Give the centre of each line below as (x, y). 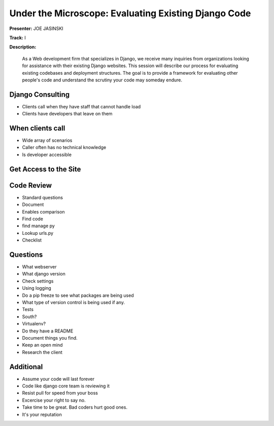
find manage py (39, 226)
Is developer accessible (47, 155)
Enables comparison (44, 211)
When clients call (37, 128)
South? (29, 316)
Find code (32, 219)
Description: (23, 47)
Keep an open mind (42, 345)
